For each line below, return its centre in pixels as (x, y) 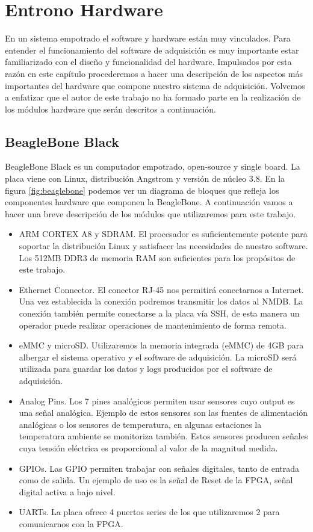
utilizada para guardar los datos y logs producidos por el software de (146, 369)
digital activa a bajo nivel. (67, 491)
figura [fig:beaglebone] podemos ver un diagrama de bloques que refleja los (142, 190)
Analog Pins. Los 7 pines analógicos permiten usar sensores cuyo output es (157, 401)
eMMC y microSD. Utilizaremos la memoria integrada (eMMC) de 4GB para (161, 345)
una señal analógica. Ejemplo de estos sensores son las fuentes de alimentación (163, 413)
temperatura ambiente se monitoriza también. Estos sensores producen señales (163, 436)
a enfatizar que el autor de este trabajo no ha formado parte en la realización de (153, 97)
